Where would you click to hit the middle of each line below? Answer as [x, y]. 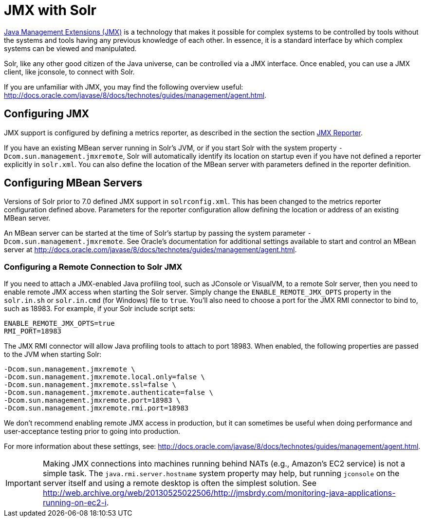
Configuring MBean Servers [73, 183]
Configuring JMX [47, 114]
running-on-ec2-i [74, 503]
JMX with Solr [50, 10]
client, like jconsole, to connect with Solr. [69, 72]
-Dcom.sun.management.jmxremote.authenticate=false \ [109, 393]
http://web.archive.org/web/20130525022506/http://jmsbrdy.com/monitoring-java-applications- [219, 493]
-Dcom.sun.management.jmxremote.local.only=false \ [105, 377]
